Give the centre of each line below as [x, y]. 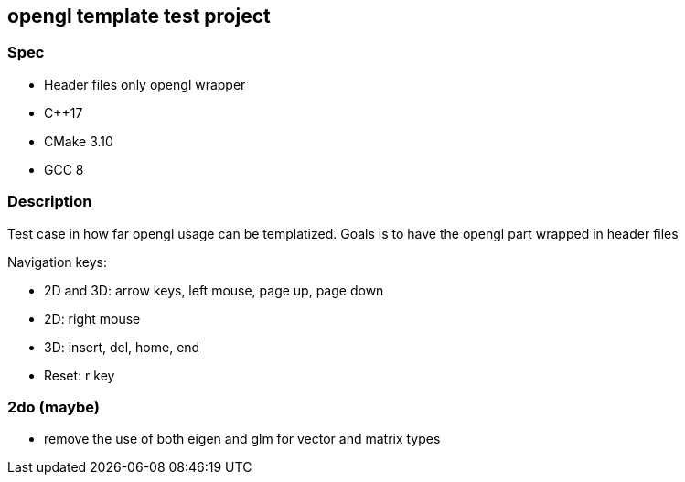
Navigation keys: [58, 262]
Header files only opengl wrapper [145, 84]
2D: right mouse [92, 318]
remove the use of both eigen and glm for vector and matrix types [242, 439]
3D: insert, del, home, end [122, 347]
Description [50, 202]
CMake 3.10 [79, 141]
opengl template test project [139, 16]
